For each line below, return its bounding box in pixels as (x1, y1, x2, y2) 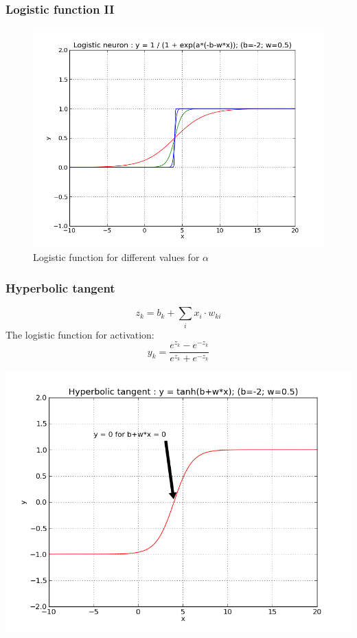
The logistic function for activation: (5, 327, 154, 341)
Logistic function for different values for (33, 250, 200, 264)
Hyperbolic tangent (5, 279, 115, 296)
